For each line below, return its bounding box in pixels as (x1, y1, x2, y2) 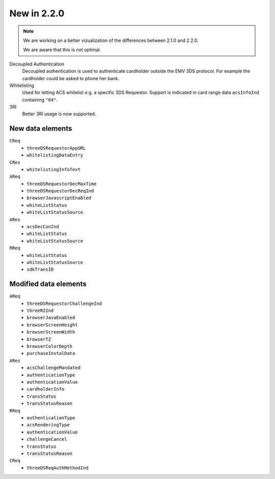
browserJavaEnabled (26, 315, 75, 321)
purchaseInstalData (26, 350, 75, 356)
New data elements (9, 124, 72, 133)
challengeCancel (26, 437, 67, 442)
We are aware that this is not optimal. (23, 46, 101, 53)
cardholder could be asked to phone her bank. (22, 75, 120, 81)
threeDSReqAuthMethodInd (26, 465, 89, 471)
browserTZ (26, 336, 51, 342)
